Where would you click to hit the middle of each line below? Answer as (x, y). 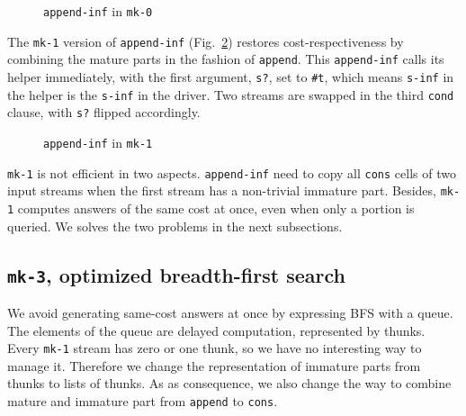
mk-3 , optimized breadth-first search (176, 274)
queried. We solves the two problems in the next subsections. (175, 226)
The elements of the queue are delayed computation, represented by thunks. (216, 330)
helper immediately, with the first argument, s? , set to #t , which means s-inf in (231, 76)
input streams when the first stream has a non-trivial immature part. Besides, (222, 190)
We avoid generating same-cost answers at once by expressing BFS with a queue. (230, 312)
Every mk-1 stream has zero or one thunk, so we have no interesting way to (215, 348)
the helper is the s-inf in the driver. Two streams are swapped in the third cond (231, 94)
